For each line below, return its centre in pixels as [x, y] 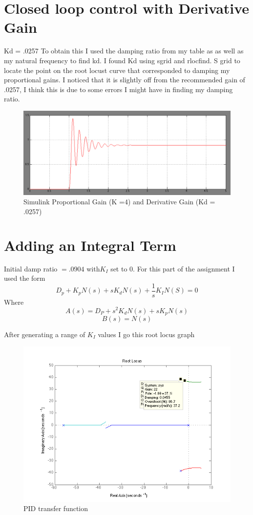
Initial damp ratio [31, 268]
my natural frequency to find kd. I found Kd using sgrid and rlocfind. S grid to [122, 60]
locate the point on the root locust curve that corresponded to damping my [117, 70]
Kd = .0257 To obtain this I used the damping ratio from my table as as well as [124, 51]
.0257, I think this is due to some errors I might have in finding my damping [118, 89]
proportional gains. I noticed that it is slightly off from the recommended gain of [125, 80]
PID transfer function [56, 508]
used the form [25, 278]
